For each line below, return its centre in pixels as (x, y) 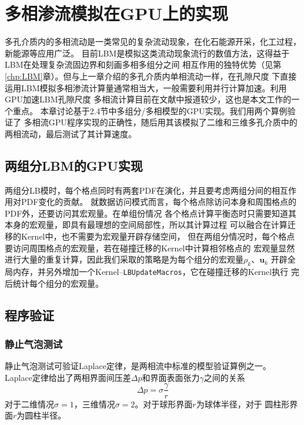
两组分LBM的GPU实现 (74, 165)
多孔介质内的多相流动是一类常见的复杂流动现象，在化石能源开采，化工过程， (153, 41)
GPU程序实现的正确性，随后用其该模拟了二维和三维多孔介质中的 (173, 122)
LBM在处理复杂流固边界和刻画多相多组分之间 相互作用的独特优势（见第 (143, 64)
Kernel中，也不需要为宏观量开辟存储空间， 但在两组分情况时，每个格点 (158, 236)
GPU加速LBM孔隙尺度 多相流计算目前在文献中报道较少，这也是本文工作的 (148, 99)
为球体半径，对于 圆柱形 (243, 404)
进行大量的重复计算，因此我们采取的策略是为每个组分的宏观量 (124, 259)
